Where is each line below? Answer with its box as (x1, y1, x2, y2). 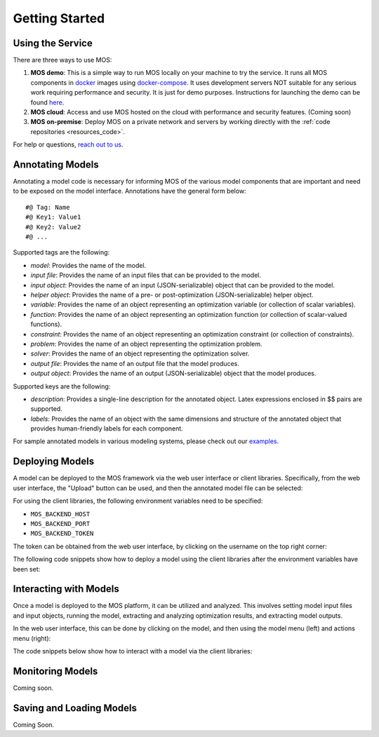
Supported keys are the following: (13, 382, 111, 391)
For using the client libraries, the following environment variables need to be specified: (13, 496, 263, 505)
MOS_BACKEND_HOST (30, 510, 91, 518)
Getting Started (13, 11, 105, 26)
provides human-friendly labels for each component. (30, 424, 184, 433)
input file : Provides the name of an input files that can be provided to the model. (30, 271, 261, 280)
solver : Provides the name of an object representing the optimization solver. (30, 349, 250, 358)
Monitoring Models (13, 665, 98, 677)
